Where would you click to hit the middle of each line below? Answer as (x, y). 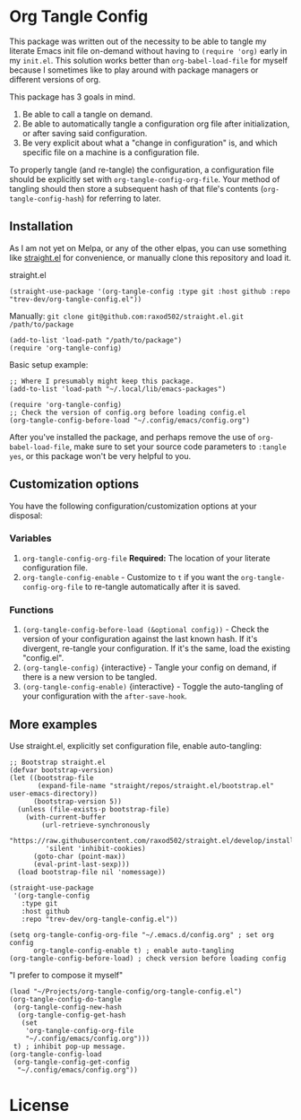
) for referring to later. (121, 198)
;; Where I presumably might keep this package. (102, 381)
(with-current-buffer (65, 817)
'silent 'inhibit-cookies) (95, 848)
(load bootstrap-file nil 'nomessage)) (92, 872)
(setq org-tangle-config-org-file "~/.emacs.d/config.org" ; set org (142, 934)
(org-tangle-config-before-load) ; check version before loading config (148, 958)
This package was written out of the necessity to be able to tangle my (138, 41)
